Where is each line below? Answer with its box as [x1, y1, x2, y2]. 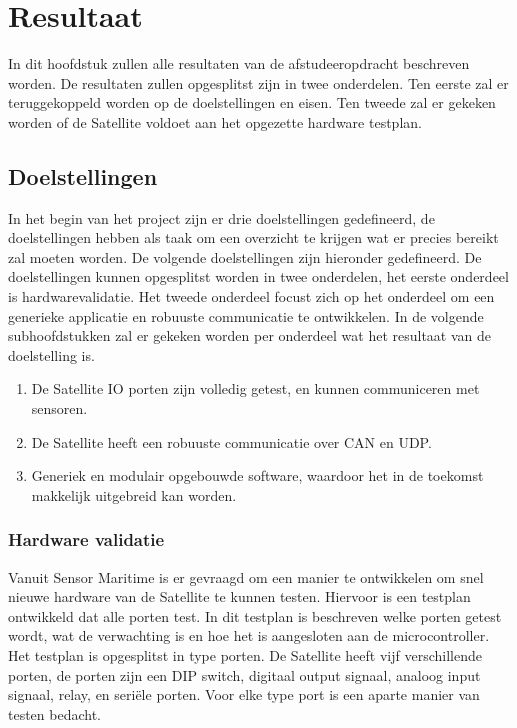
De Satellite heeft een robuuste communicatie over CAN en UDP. [31, 431, 432, 452]
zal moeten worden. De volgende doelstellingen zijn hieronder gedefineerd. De [8, 246, 482, 267]
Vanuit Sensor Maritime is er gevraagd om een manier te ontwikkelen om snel [8, 566, 484, 587]
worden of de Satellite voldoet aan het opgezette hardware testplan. [8, 111, 422, 132]
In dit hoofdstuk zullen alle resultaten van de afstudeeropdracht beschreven [8, 53, 470, 74]
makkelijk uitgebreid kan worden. [31, 484, 237, 505]
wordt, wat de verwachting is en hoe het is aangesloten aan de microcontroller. [8, 625, 490, 646]
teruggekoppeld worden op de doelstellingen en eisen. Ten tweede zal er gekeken [8, 92, 496, 113]
